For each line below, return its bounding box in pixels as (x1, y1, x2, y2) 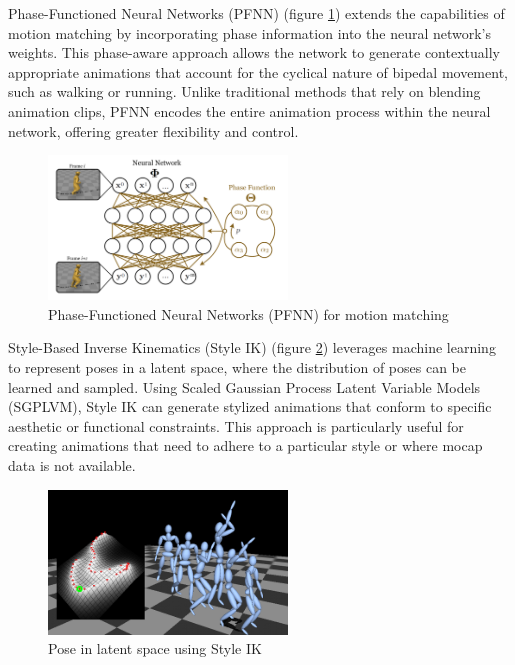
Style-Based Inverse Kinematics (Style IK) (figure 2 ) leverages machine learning (8, 337, 496, 358)
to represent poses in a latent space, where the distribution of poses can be (8, 357, 466, 378)
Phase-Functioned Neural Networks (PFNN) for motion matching (48, 303, 449, 324)
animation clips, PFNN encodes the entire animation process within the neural (8, 100, 491, 121)
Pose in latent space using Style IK (48, 638, 262, 659)
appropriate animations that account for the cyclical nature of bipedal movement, (8, 61, 508, 82)
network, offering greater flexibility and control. (8, 120, 299, 141)
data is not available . (8, 454, 136, 475)
